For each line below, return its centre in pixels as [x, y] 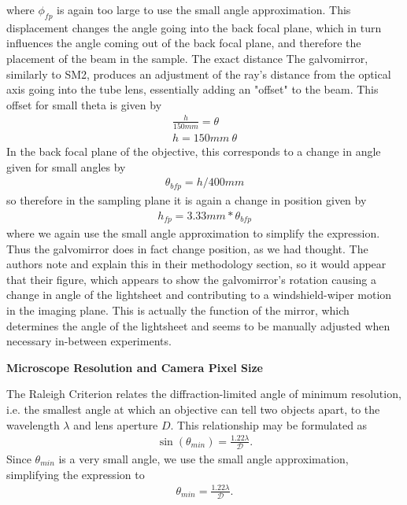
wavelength [33, 424]
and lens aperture [116, 424]
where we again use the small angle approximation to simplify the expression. [193, 233]
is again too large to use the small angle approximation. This [204, 9]
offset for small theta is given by [84, 104]
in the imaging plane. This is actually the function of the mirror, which [178, 310]
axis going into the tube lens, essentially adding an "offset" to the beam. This [192, 89]
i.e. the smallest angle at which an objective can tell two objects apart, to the [193, 409]
